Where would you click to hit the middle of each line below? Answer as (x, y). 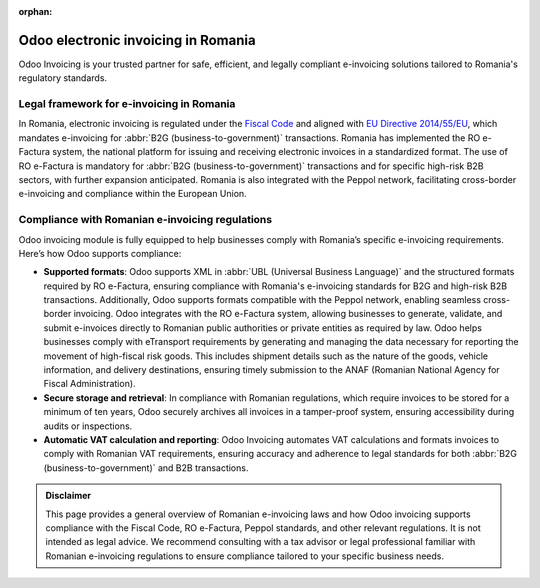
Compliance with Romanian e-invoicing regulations (145, 220)
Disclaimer (68, 496)
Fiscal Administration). (89, 384)
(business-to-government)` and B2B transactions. (146, 467)
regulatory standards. (63, 78)
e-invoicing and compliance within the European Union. (132, 194)
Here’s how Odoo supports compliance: (100, 253)
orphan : (35, 11)
